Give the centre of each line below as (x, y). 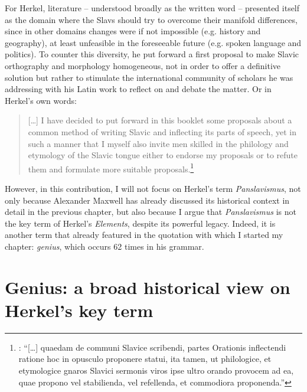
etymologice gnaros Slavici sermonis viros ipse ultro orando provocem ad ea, (156, 370)
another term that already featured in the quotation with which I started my (144, 235)
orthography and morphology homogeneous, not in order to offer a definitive (143, 65)
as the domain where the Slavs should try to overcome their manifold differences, (151, 19)
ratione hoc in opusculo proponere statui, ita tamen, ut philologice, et (145, 359)
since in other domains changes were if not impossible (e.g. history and (133, 31)
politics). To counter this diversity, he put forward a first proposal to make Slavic (152, 54)
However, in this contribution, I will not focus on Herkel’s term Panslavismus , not (153, 188)
